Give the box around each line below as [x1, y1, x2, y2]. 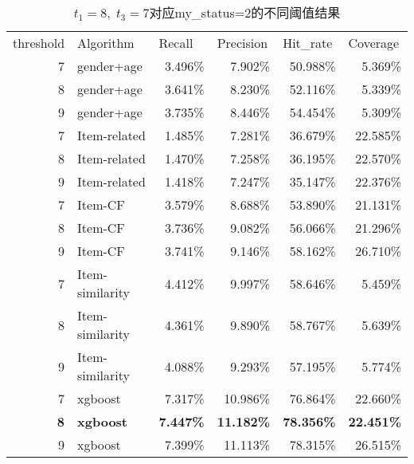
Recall [158, 33, 193, 52]
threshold [13, 33, 65, 52]
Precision [217, 33, 268, 52]
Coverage [348, 33, 400, 52]
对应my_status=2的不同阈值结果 [149, 3, 341, 22]
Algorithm [77, 33, 135, 52]
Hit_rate [283, 33, 333, 52]
